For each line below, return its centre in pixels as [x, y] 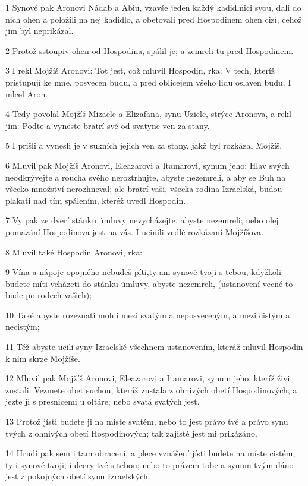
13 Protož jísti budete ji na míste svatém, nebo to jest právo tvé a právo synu [147, 422]
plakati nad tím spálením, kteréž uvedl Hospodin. [96, 200]
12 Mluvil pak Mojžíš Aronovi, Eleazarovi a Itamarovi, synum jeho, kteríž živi [148, 378]
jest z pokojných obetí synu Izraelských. [78, 476]
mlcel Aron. [27, 94]
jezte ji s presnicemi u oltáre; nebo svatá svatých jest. [103, 401]
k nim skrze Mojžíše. [43, 358]
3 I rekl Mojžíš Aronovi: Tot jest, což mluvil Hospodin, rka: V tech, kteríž [140, 70]
